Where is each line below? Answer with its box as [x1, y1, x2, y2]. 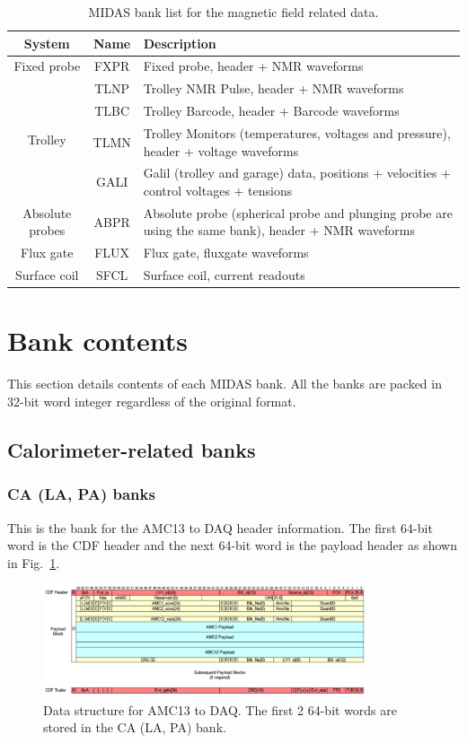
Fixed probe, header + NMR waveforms [143, 57, 364, 75]
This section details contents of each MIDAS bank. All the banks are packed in [7, 374, 442, 393]
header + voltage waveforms [143, 141, 299, 160]
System [23, 33, 70, 52]
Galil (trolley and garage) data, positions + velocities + [143, 163, 451, 182]
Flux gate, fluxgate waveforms [143, 243, 309, 262]
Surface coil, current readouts [143, 266, 305, 284]
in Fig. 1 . [7, 553, 60, 572]
